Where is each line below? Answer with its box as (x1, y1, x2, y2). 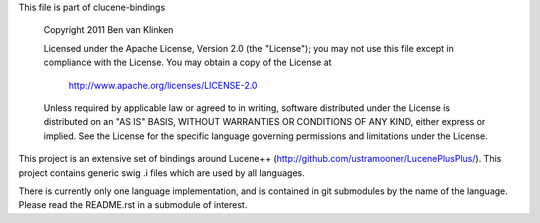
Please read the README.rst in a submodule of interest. (18, 199, 248, 211)
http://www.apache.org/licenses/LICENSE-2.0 (68, 79, 258, 91)
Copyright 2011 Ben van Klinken (43, 24, 174, 36)
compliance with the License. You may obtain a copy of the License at (43, 56, 332, 69)
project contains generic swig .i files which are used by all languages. (18, 166, 305, 179)
